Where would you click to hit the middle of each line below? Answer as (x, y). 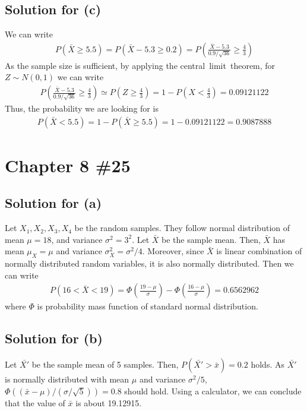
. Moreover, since (173, 251)
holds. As (268, 364)
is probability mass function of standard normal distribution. (148, 306)
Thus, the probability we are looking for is (82, 108)
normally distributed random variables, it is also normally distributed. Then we (149, 263)
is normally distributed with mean (67, 379)
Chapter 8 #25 (68, 165)
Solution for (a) (53, 203)
